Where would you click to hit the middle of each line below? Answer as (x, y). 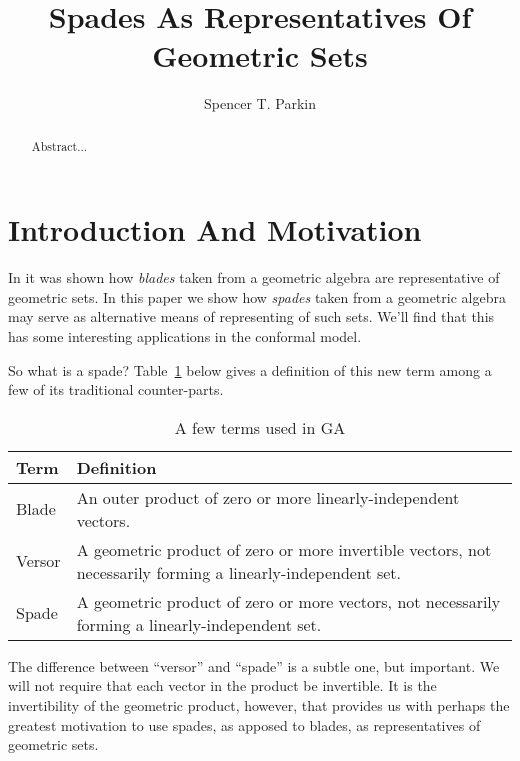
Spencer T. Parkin (260, 103)
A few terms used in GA (260, 427)
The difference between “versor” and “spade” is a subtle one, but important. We (254, 665)
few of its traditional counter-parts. (116, 389)
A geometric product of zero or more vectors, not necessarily (288, 601)
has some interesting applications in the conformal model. (185, 336)
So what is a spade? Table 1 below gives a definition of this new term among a (250, 369)
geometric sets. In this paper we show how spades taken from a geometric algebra (257, 296)
